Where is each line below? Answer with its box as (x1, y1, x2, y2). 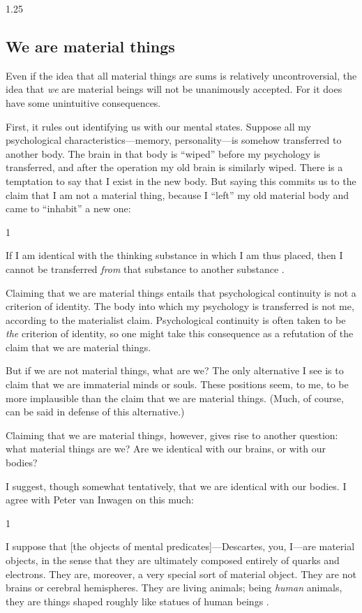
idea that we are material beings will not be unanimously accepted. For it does (6, 82, 342, 96)
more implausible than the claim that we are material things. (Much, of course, (6, 390, 344, 405)
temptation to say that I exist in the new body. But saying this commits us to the (6, 173, 356, 188)
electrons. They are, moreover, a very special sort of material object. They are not (6, 566, 356, 581)
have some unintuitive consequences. (6, 95, 161, 110)
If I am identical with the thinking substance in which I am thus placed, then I (6, 248, 343, 263)
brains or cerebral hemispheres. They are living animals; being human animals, (6, 580, 342, 595)
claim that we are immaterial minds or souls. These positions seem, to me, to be (6, 377, 349, 392)
